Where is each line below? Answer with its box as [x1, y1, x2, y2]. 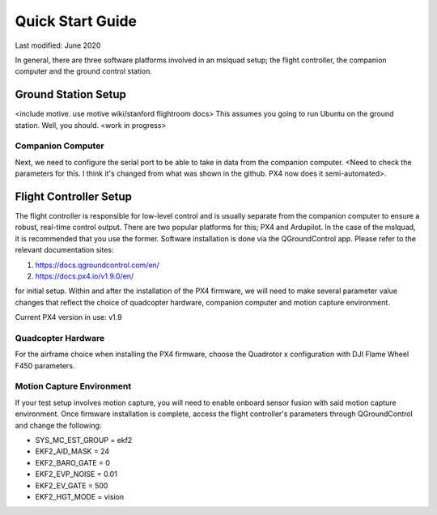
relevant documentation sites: [15, 245, 114, 255]
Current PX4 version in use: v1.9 [15, 313, 122, 322]
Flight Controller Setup [15, 189, 133, 203]
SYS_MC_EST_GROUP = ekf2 [35, 436, 133, 445]
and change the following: [15, 420, 102, 430]
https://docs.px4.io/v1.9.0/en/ [35, 271, 134, 281]
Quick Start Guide [15, 12, 138, 30]
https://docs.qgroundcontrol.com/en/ [35, 260, 159, 270]
